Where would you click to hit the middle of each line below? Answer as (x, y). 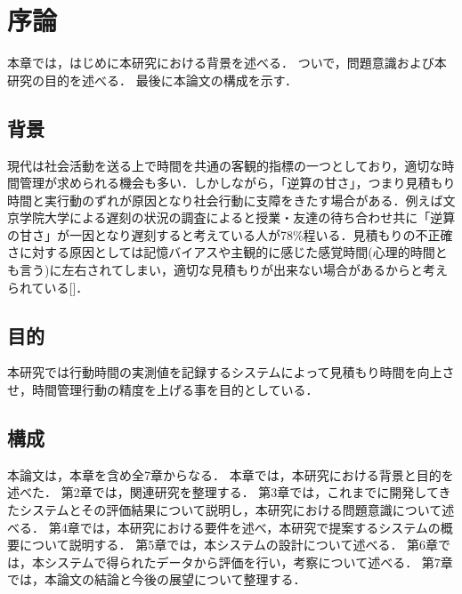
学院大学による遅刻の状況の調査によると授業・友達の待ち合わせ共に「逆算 (237, 217)
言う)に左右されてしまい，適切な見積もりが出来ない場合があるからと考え (234, 270)
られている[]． (48, 287)
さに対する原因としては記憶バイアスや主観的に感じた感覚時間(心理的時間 (221, 252)
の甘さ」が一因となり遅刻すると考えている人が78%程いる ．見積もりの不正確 (230, 234)
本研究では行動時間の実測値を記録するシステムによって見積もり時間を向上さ (231, 372)
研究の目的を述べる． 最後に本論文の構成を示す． (153, 80)
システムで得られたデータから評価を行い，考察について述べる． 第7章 (248, 562)
